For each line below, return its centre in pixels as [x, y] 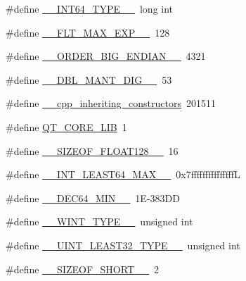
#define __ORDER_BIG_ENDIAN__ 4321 [106, 56]
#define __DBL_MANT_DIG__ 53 [89, 79]
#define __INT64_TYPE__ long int [90, 8]
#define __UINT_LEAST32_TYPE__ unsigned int [123, 245]
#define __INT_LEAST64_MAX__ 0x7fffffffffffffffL [123, 174]
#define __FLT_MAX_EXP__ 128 [88, 32]
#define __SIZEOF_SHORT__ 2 [82, 269]
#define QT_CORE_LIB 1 [66, 126]
